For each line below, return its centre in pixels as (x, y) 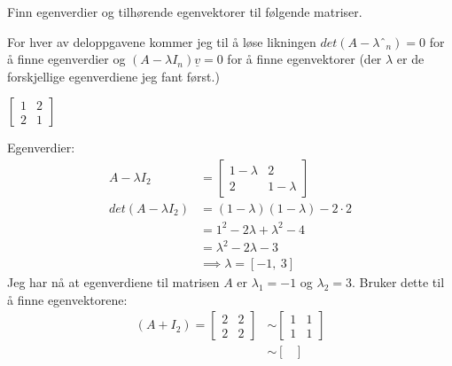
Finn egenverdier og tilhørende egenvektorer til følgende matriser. (185, 12)
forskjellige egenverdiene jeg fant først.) (113, 76)
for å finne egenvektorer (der (304, 59)
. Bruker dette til (398, 282)
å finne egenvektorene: (67, 299)
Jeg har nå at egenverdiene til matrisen (113, 282)
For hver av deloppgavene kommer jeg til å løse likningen (162, 41)
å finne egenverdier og (66, 59)
